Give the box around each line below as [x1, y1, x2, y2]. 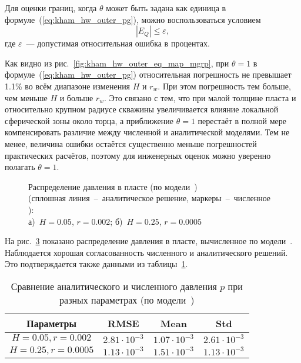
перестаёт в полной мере [198, 114, 287, 126]
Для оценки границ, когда [5, 2, 97, 14]
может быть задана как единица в [106, 2, 226, 14]
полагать [5, 161, 35, 173]
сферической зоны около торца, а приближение [5, 114, 173, 126]
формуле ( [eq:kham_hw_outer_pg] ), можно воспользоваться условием [5, 13, 261, 25]
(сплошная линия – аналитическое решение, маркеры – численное [28, 192, 271, 204]
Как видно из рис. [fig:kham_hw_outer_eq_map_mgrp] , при [5, 56, 229, 69]
